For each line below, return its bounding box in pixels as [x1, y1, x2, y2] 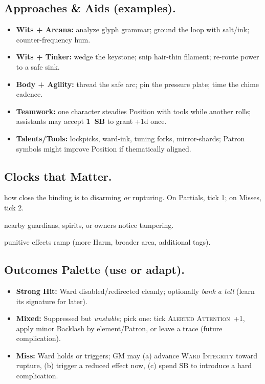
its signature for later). [16, 295, 87, 306]
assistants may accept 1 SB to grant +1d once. [16, 116, 167, 126]
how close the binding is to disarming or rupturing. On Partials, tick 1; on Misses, [4, 192, 261, 203]
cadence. [16, 89, 43, 99]
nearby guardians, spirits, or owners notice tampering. [4, 219, 174, 230]
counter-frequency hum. [16, 34, 91, 45]
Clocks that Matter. [4, 168, 112, 184]
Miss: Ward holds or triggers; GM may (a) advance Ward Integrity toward [16, 350, 257, 360]
